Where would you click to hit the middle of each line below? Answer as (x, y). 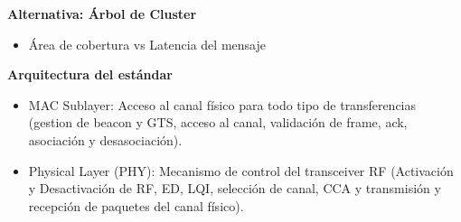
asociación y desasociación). (105, 139)
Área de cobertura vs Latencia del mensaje (147, 44)
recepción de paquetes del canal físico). (136, 205)
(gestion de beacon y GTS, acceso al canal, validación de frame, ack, (218, 122)
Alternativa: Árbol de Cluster (102, 14)
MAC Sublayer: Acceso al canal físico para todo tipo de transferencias (222, 104)
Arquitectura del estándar (90, 74)
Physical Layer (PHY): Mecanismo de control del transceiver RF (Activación (241, 170)
